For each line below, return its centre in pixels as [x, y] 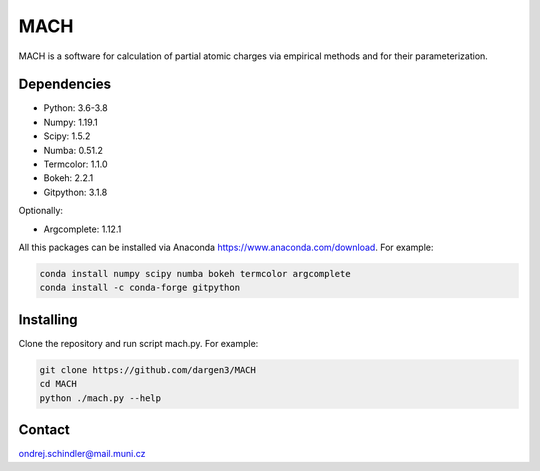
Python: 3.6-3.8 [76, 108]
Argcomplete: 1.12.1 [82, 229]
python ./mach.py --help [100, 398]
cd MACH [58, 384]
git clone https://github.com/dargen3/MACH [148, 369]
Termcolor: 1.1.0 [75, 164]
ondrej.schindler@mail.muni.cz [82, 454]
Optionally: [41, 211]
